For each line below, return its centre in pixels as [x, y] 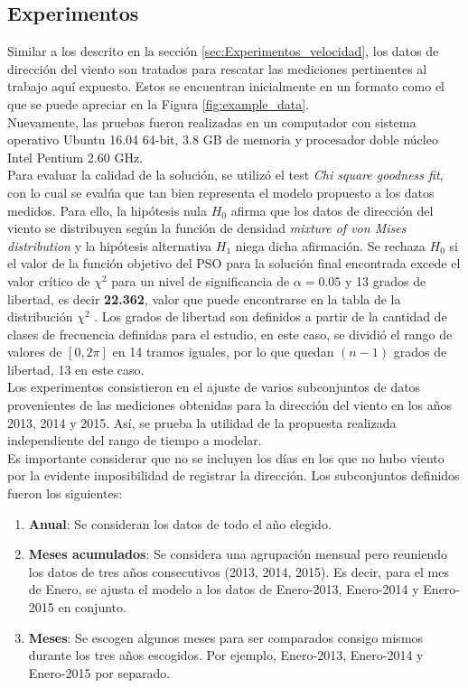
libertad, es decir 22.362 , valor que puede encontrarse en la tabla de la [204, 298]
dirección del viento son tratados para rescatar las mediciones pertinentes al [217, 68]
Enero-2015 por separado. [99, 672]
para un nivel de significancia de [201, 280]
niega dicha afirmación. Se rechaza [330, 245]
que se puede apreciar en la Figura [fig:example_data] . [159, 103]
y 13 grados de [386, 280]
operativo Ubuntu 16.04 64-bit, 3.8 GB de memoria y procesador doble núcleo [223, 139]
